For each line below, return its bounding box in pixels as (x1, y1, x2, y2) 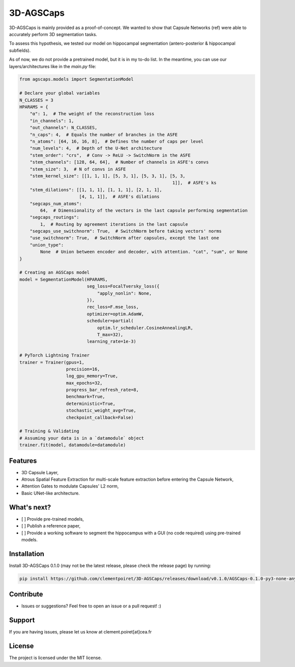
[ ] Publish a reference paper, (21, 523, 81, 529)
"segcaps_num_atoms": (29, 201, 82, 207)
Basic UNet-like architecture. (21, 490, 80, 496)
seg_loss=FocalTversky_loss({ (87, 283, 160, 289)
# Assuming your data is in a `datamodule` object (19, 435, 145, 441)
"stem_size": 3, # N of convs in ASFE (29, 166, 126, 172)
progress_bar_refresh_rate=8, (66, 387, 139, 393)
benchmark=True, (66, 394, 105, 399)
